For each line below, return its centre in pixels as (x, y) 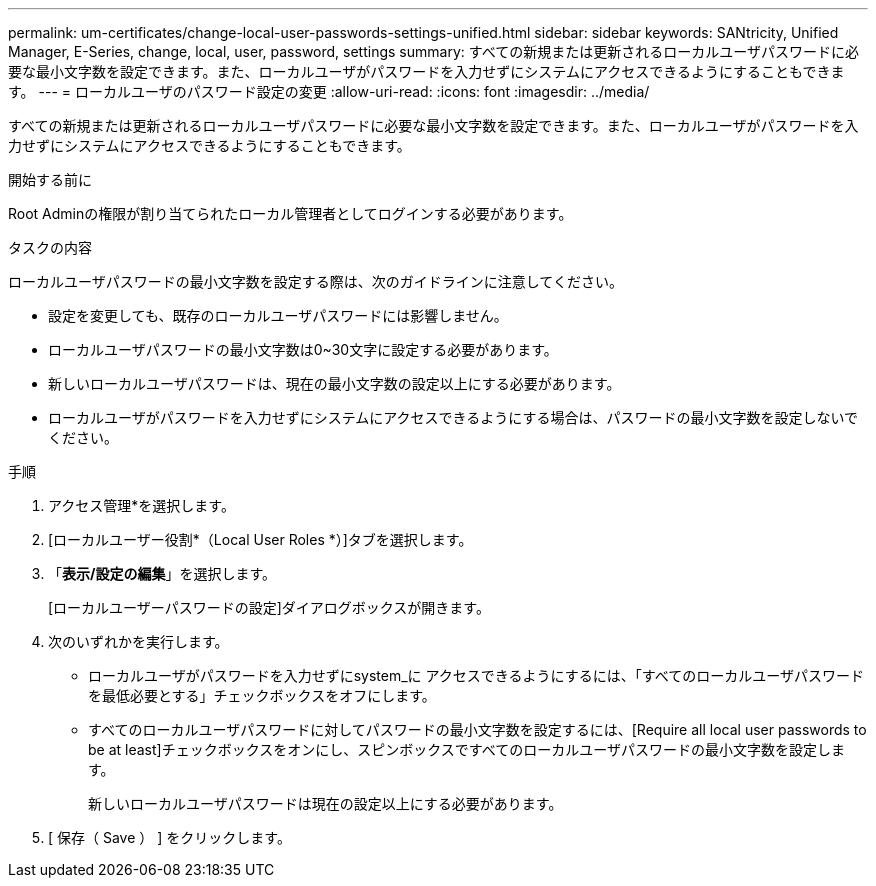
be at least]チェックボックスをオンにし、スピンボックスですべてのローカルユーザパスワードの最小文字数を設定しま (467, 749)
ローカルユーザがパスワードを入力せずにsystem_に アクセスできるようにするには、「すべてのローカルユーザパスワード (476, 675)
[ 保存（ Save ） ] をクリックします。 (169, 837)
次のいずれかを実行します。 (138, 641)
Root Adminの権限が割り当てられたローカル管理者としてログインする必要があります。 (290, 213)
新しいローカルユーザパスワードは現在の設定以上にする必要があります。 (325, 803)
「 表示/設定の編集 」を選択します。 (162, 573)
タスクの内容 (50, 247)
